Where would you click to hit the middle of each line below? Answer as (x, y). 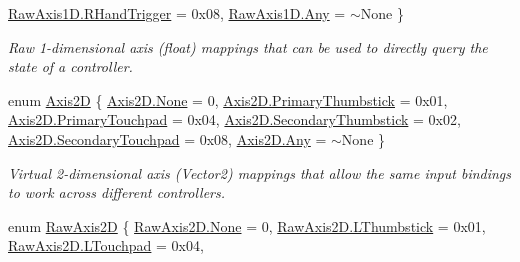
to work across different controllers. (117, 192)
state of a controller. (70, 66)
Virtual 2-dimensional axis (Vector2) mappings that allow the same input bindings (260, 172)
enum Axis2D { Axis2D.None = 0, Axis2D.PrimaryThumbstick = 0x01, (228, 99)
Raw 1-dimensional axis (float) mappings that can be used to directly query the (248, 46)
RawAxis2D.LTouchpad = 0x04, (106, 245)
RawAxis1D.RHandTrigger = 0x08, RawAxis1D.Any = (177, 13)
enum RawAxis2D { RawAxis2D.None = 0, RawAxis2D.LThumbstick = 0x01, (247, 225)
